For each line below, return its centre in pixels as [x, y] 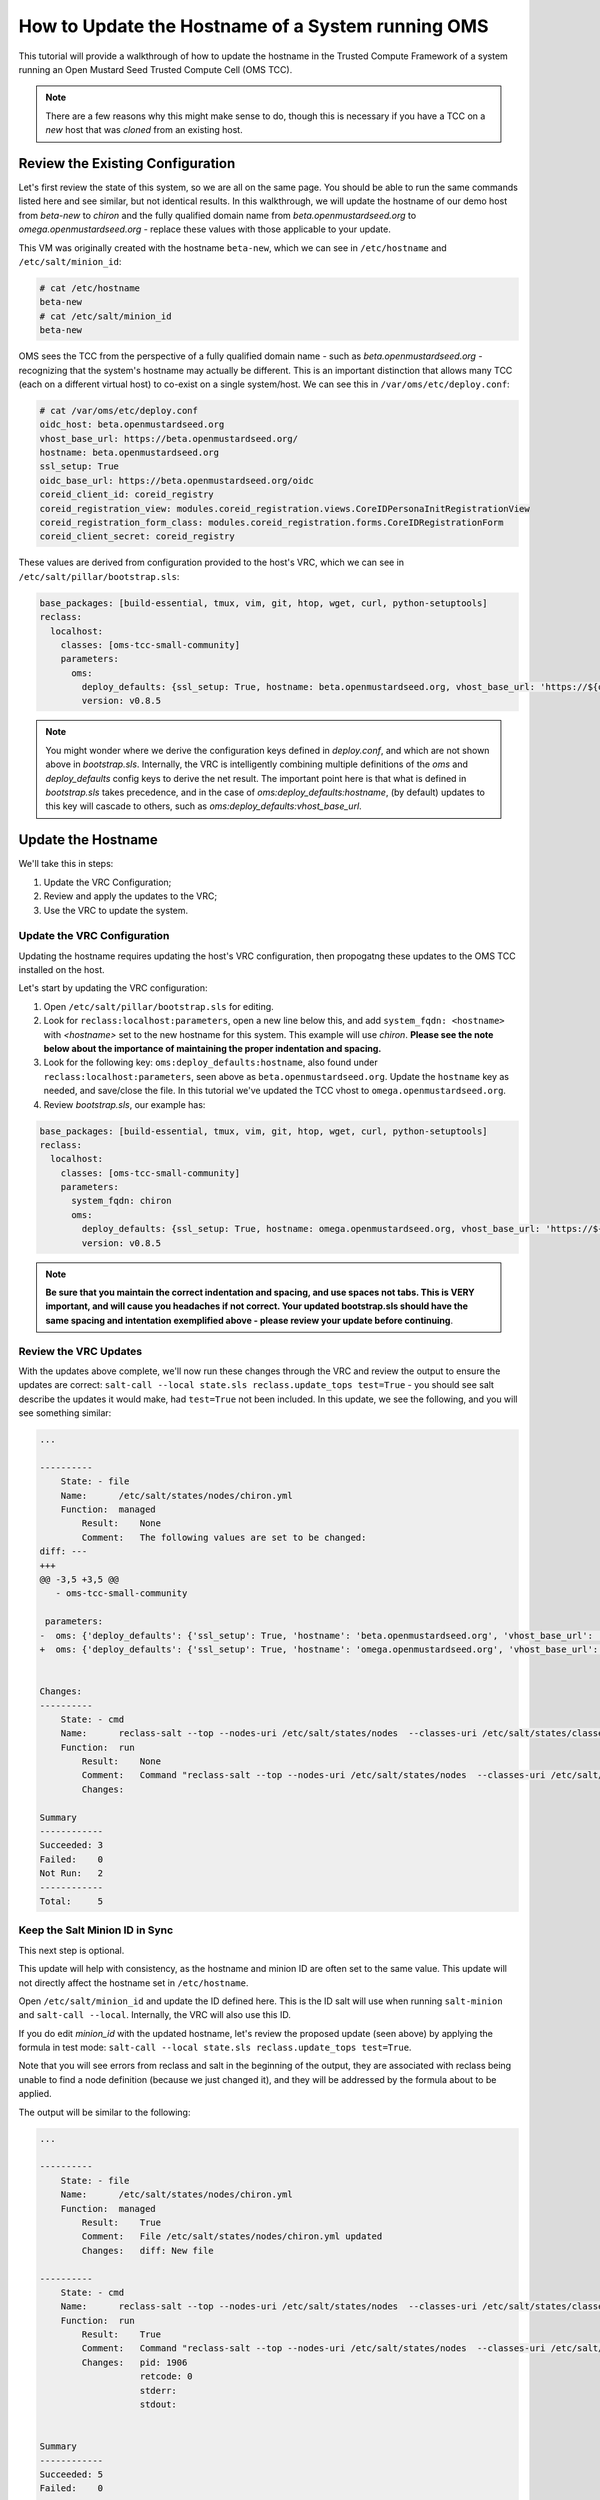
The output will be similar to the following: [104, 2112]
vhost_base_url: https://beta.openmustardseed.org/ [169, 438]
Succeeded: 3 [71, 1845]
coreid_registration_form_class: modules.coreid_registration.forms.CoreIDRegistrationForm [271, 522]
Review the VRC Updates [80, 1351]
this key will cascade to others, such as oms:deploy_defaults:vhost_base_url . [203, 806]
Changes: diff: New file [147, 2250]
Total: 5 [71, 1901]
